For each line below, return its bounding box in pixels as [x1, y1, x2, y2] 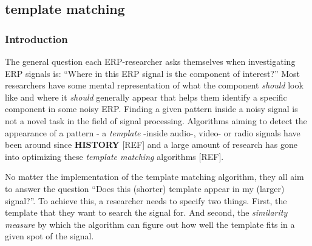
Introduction [5, 31, 68, 46]
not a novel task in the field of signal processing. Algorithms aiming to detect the [5, 114, 307, 127]
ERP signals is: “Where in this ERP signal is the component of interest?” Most [5, 67, 300, 79]
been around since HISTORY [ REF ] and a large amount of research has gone [5, 138, 298, 151]
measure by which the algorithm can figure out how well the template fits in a [5, 218, 295, 230]
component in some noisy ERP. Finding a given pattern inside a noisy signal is [5, 102, 298, 115]
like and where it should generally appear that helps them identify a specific [5, 90, 287, 103]
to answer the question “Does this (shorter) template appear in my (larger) [5, 182, 285, 194]
